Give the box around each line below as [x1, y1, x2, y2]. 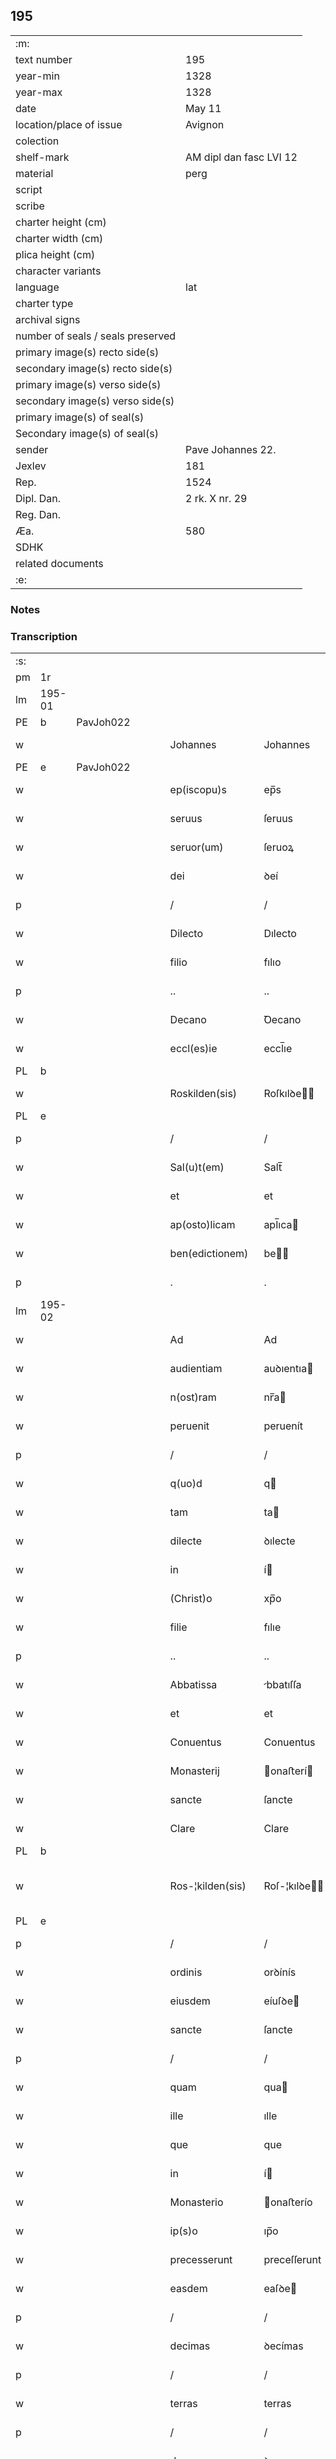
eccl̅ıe [263, 1042, 293, 1056]
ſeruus [263, 812, 294, 826]
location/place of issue [15, 117, 123, 131]
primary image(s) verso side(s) [15, 377, 162, 391]
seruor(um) [169, 840, 224, 854]
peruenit [169, 1419, 210, 1433]
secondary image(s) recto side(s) [15, 361, 173, 375]
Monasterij [169, 1764, 220, 1778]
